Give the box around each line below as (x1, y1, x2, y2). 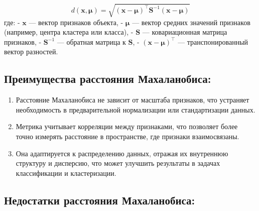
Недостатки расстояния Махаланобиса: (4, 192, 195, 207)
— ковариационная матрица (142, 27, 227, 37)
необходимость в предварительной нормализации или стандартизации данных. (16, 104, 255, 115)
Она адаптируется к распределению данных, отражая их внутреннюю (16, 148, 228, 158)
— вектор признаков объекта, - (29, 17, 123, 27)
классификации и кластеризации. (16, 167, 116, 178)
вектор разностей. (4, 46, 58, 57)
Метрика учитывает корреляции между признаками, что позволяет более (16, 121, 238, 132)
